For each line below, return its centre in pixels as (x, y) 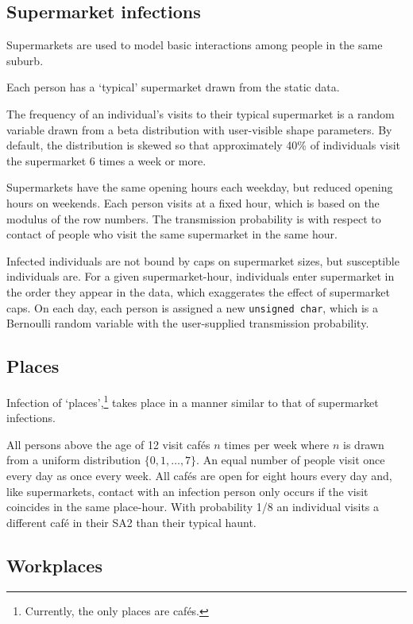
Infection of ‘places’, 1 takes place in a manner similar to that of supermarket (193, 401)
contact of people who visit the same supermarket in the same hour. (172, 234)
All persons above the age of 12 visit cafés (108, 444)
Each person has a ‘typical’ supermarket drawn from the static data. (173, 87)
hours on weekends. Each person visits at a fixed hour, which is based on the (193, 202)
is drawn (364, 444)
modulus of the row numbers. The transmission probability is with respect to (194, 218)
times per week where (277, 444)
